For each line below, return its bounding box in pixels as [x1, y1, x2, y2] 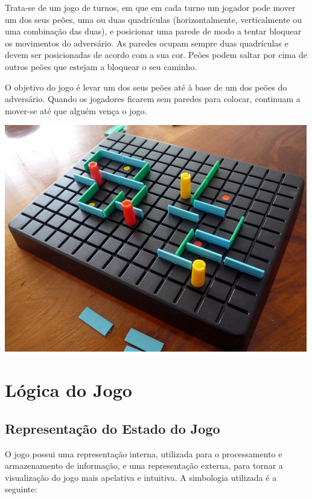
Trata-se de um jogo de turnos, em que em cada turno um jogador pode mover [5, 1, 296, 13]
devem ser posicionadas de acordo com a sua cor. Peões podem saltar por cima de [5, 48, 307, 61]
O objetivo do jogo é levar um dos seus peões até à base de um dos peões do [5, 80, 287, 93]
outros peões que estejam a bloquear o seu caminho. [5, 60, 197, 72]
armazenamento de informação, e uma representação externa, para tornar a [5, 459, 283, 472]
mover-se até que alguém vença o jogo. [5, 104, 147, 117]
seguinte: [5, 483, 37, 495]
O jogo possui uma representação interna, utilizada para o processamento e [5, 447, 282, 460]
